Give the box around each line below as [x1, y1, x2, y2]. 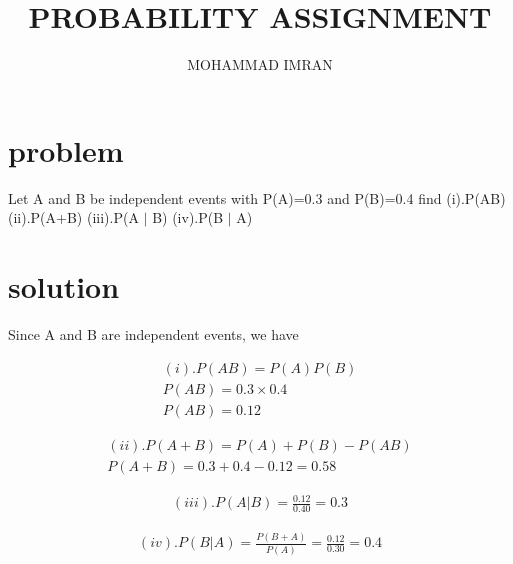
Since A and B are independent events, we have [8, 323, 299, 344]
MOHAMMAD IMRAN [187, 54, 333, 75]
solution [8, 266, 120, 307]
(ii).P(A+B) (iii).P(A [8, 207, 139, 228]
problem [8, 129, 124, 170]
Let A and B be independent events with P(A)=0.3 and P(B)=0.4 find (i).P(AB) [8, 187, 506, 208]
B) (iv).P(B [152, 207, 224, 228]
